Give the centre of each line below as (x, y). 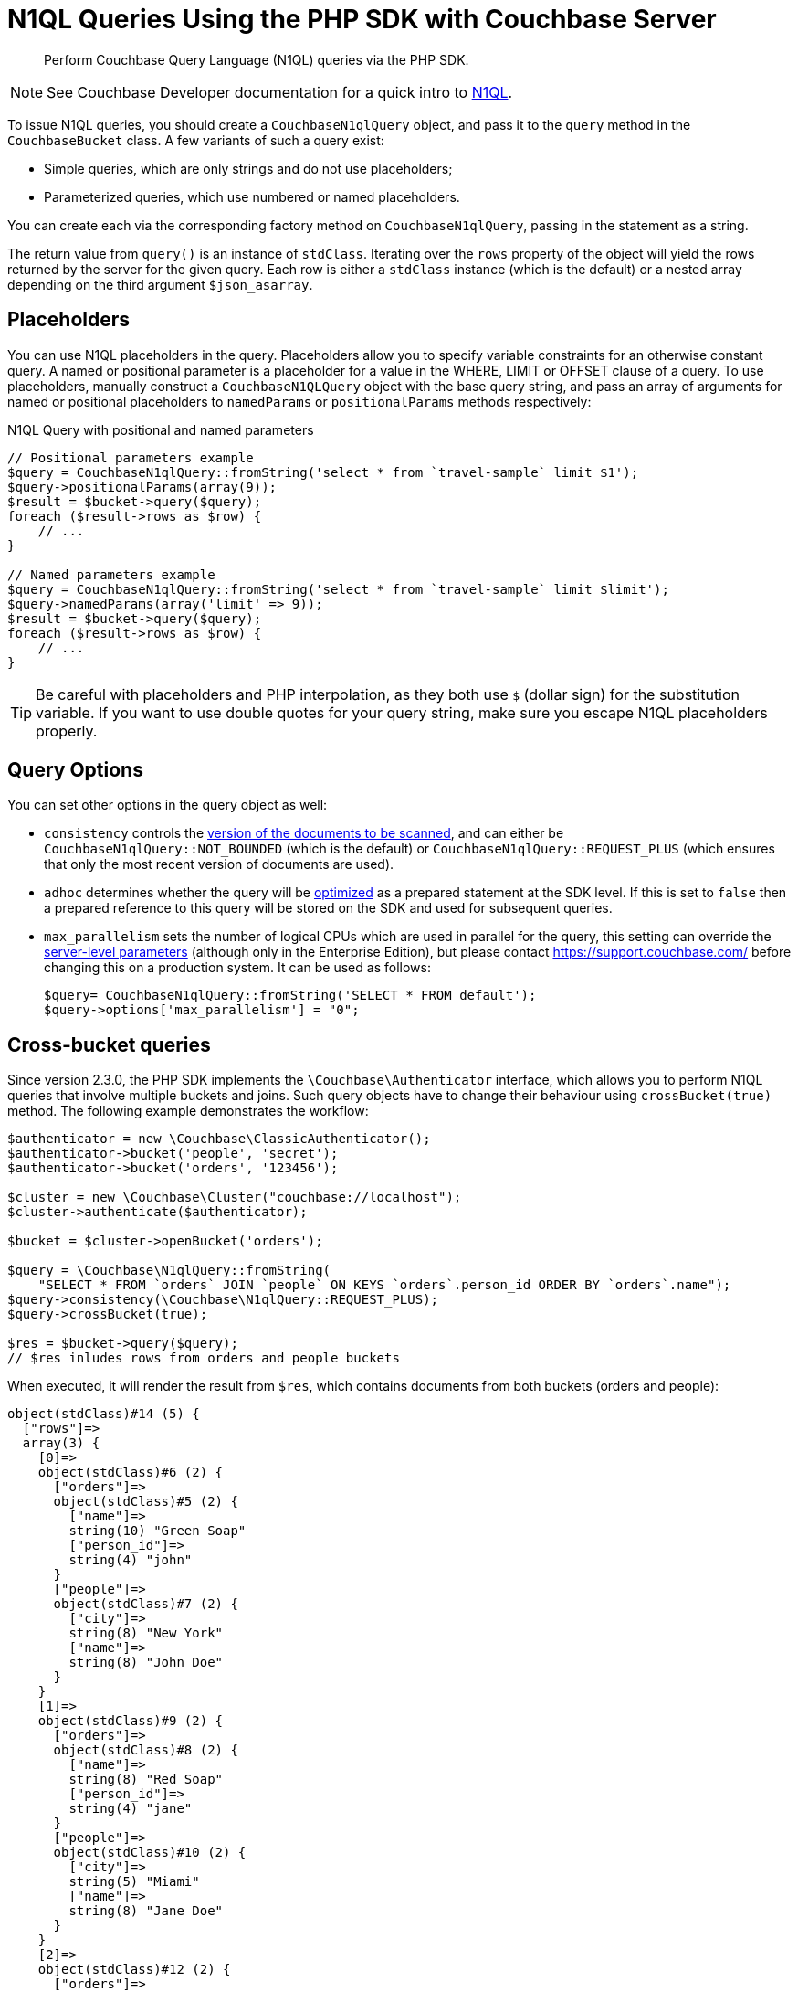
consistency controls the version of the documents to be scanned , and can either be (304, 833)
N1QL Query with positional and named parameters (161, 429)
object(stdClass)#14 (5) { (104, 1414)
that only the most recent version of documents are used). (219, 864)
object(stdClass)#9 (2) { (131, 1721)
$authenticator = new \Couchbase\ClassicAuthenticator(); (219, 1139)
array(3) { (61, 1443)
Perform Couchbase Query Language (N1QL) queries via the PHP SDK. (257, 59)
